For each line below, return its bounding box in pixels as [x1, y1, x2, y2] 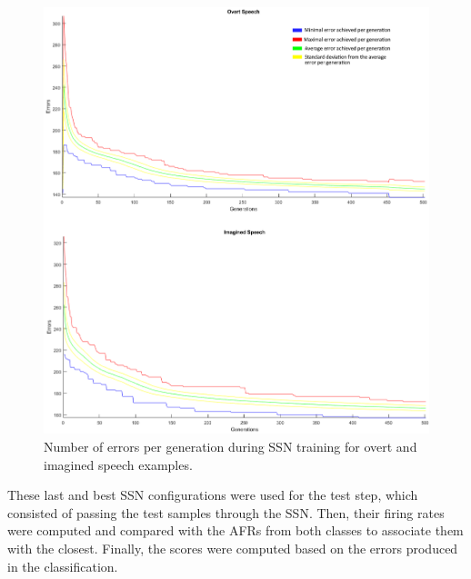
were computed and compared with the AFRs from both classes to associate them [7, 521, 464, 540]
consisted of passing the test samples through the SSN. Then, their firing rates [7, 503, 445, 522]
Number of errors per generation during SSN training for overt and [44, 436, 417, 455]
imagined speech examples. [44, 454, 193, 474]
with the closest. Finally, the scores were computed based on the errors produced [7, 538, 458, 557]
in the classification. [7, 556, 118, 575]
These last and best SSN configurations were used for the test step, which [7, 485, 418, 504]
